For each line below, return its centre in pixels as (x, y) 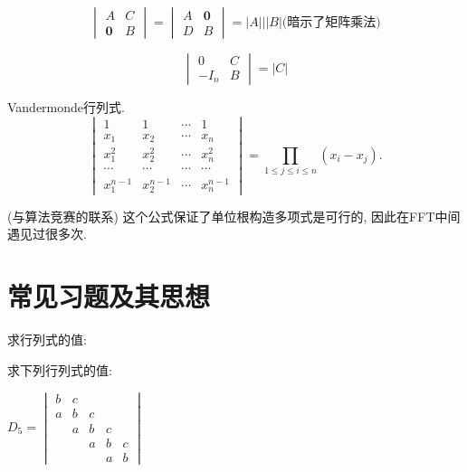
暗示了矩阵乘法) (334, 23)
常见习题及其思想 (109, 296)
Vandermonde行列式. (66, 107)
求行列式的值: (47, 340)
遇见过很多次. (47, 234)
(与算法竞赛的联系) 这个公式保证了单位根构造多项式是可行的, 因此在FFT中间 (234, 216)
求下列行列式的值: (60, 369)
